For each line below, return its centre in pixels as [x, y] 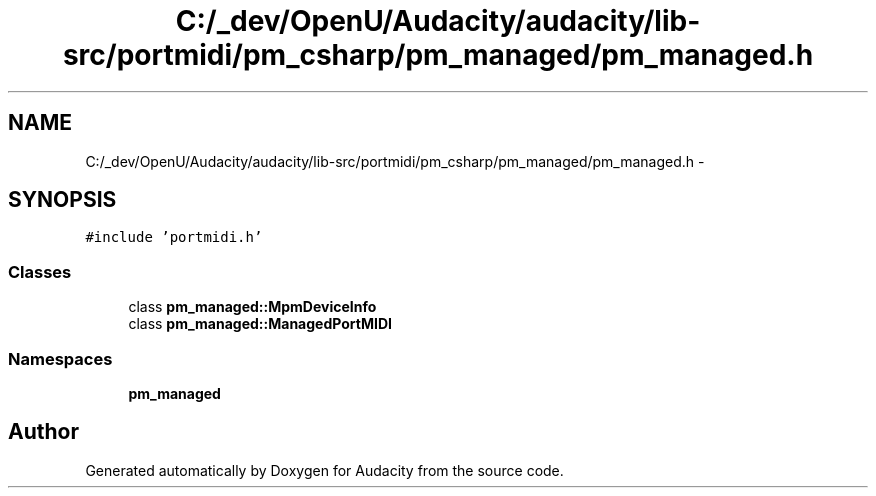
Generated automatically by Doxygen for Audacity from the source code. [324, 470]
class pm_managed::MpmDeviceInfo [252, 307]
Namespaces [60, 358]
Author [43, 432]
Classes [40, 271]
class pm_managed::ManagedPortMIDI [260, 324]
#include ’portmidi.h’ [174, 237]
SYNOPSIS [62, 200]
